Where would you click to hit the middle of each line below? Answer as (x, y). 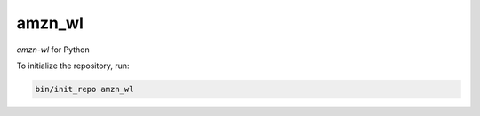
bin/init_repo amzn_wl (84, 89)
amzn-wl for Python (53, 50)
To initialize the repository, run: (73, 66)
